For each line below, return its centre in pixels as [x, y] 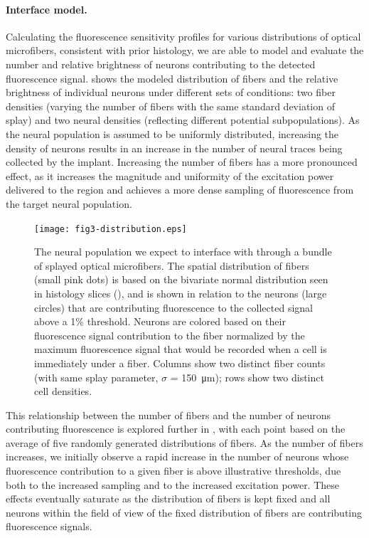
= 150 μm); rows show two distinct [247, 377]
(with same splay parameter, [96, 377]
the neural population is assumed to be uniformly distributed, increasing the [172, 133]
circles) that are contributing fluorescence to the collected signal [173, 307]
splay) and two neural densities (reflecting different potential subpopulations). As [183, 120]
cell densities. [63, 391]
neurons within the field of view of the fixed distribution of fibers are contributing [184, 512]
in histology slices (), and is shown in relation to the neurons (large [181, 293]
